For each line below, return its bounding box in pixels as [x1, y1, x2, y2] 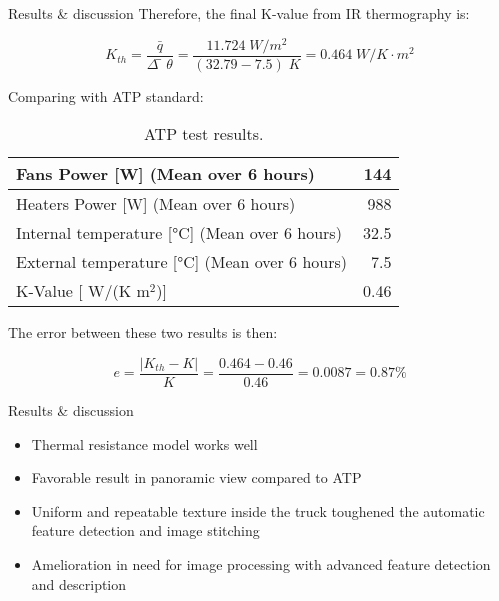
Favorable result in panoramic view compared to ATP [31, 467, 362, 488]
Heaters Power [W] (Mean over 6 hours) [16, 192, 296, 216]
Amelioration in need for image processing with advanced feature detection [31, 553, 491, 574]
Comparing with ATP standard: [8, 85, 204, 106]
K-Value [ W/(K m [16, 279, 150, 303]
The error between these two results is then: [8, 322, 278, 343]
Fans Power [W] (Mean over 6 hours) [16, 162, 316, 186]
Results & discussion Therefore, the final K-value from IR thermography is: [8, 3, 470, 23]
